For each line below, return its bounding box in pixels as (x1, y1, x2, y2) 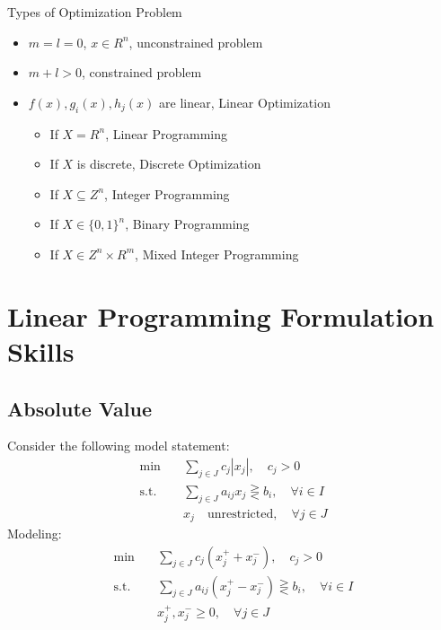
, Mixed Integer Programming (135, 244, 299, 263)
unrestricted (207, 507, 274, 521)
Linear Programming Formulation (7, 297, 435, 334)
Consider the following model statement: (7, 436, 230, 455)
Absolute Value (7, 394, 153, 422)
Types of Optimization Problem (7, 3, 182, 21)
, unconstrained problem (128, 32, 263, 51)
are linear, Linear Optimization (159, 92, 331, 111)
